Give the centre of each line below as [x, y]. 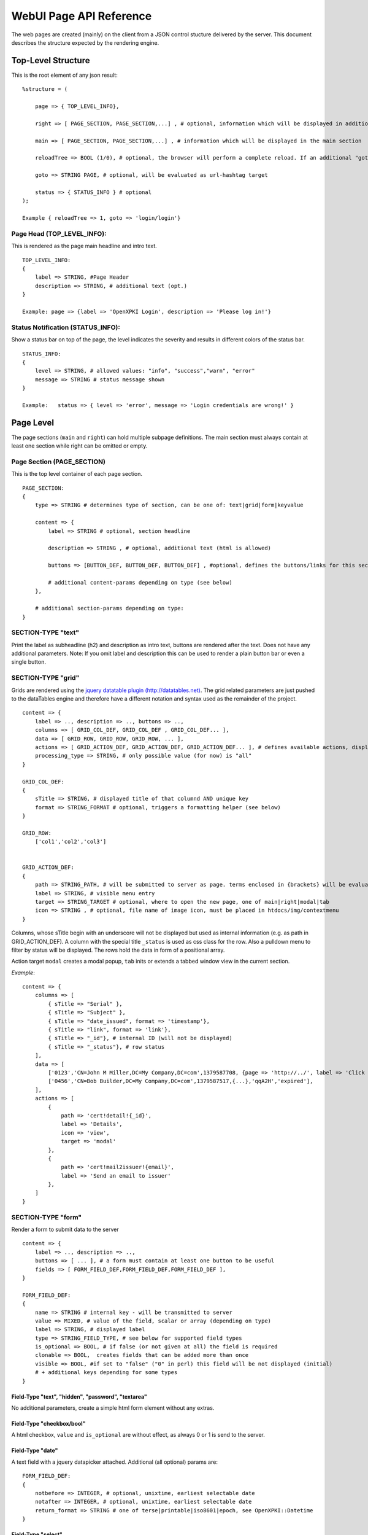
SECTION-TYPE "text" [45, 632]
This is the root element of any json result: [64, 75]
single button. [29, 662]
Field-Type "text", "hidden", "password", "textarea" [79, 1396]
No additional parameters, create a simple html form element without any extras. [113, 1408]
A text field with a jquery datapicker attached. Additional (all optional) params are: [114, 1462]
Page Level [33, 423]
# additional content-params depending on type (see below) [140, 582]
